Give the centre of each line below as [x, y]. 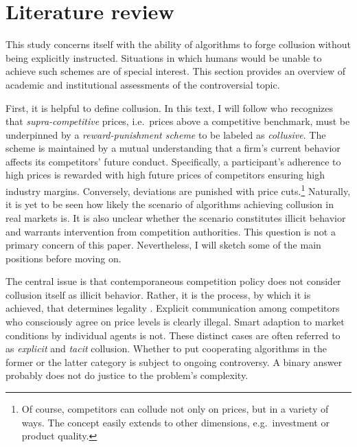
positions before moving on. [64, 258]
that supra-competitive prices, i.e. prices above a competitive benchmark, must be [178, 121]
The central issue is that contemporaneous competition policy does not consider [173, 281]
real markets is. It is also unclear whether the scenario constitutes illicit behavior [176, 217]
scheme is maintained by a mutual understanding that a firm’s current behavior [173, 148]
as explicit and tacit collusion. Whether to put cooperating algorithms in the [166, 348]
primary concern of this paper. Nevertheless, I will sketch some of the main [163, 245]
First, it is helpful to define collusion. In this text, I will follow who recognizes [170, 107]
